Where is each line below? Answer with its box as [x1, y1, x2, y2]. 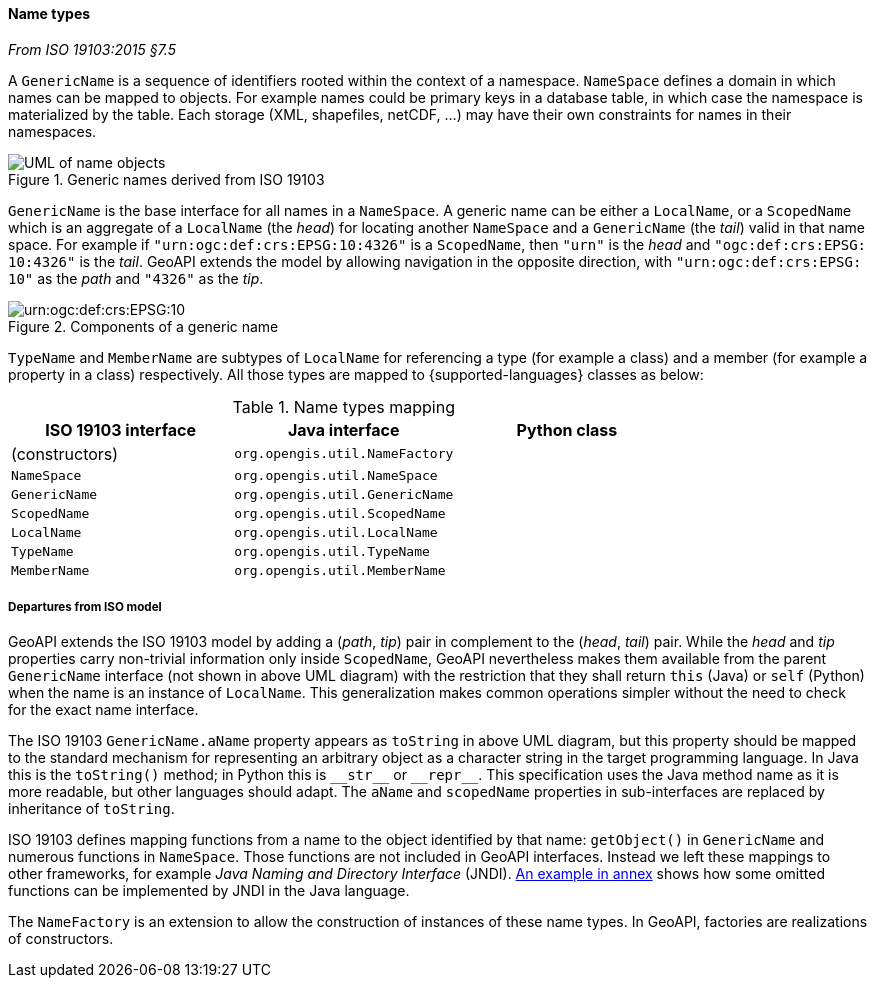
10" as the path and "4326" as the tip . [8, 269, 264, 287]
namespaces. [8, 122, 97, 140]
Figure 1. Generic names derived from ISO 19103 [8, 170, 325, 188]
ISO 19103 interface [45, 419, 196, 440]
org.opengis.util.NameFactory [234, 446, 454, 462]
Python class [516, 419, 618, 440]
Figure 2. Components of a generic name [8, 317, 279, 335]
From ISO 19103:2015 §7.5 [8, 40, 176, 58]
